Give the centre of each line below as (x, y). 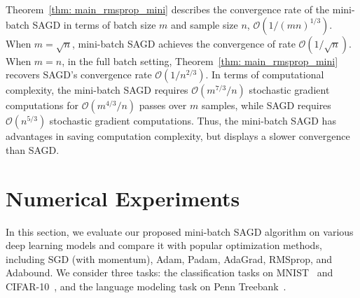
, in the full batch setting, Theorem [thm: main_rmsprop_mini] (200, 61)
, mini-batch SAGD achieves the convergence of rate (184, 43)
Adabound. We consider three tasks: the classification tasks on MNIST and (169, 272)
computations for (42, 105)
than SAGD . (33, 149)
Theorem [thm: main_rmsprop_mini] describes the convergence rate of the (168, 9)
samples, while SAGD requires (266, 105)
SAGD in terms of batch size (94, 24)
